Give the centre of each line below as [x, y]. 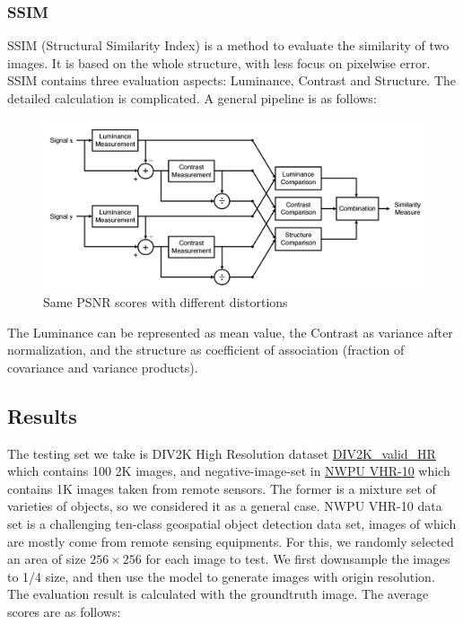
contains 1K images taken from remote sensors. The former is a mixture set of [222, 488]
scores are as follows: [64, 611]
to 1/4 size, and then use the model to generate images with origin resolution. [221, 576]
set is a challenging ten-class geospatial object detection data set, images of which [232, 523]
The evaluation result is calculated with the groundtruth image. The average [218, 594]
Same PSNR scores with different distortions [166, 302]
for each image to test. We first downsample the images [298, 559]
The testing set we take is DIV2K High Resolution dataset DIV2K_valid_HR [222, 453]
